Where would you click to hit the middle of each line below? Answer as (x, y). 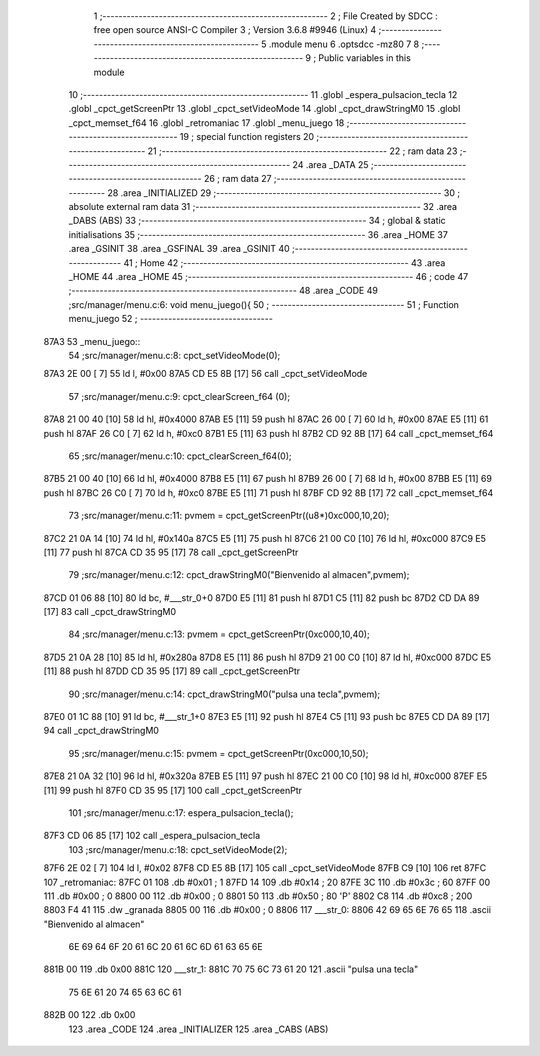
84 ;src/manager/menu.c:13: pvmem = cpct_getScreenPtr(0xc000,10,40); (219, 634)
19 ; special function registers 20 (247, 137)
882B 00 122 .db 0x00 (89, 1015)
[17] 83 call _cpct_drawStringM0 (110, 612)
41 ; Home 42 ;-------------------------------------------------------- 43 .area (284, 262)
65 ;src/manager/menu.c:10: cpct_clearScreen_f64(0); (180, 456)
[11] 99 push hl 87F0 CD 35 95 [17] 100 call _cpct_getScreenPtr (173, 790)
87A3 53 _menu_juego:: (92, 341)
